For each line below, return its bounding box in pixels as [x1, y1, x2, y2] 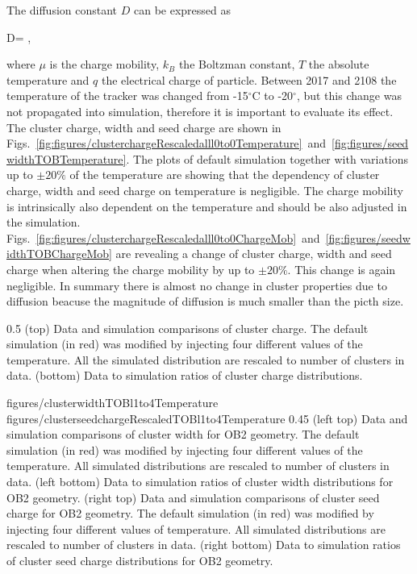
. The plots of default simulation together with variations [126, 150, 409, 167]
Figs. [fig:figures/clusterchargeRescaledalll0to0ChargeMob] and [6, 229, 320, 246]
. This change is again [287, 260, 396, 277]
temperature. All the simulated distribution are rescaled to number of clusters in [6, 351, 405, 368]
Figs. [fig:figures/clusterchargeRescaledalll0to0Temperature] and [6, 135, 327, 152]
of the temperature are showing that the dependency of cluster [69, 166, 380, 183]
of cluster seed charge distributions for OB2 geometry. [6, 552, 273, 568]
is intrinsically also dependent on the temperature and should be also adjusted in [6, 198, 407, 214]
